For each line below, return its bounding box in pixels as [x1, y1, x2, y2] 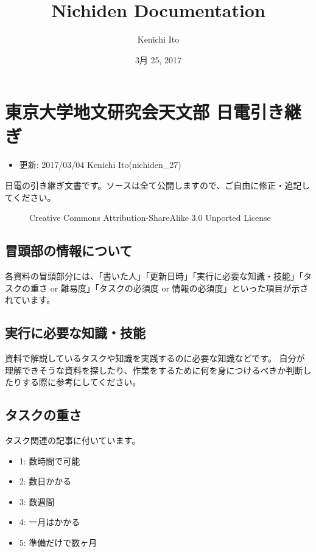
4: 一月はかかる [19, 515, 80, 528]
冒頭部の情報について [5, 241, 133, 260]
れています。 [5, 293, 55, 306]
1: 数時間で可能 [19, 454, 80, 467]
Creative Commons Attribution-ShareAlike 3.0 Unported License [29, 211, 271, 224]
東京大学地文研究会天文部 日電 [5, 99, 250, 124]
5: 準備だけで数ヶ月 [19, 536, 97, 548]
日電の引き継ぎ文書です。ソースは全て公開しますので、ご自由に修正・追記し [5, 179, 311, 192]
